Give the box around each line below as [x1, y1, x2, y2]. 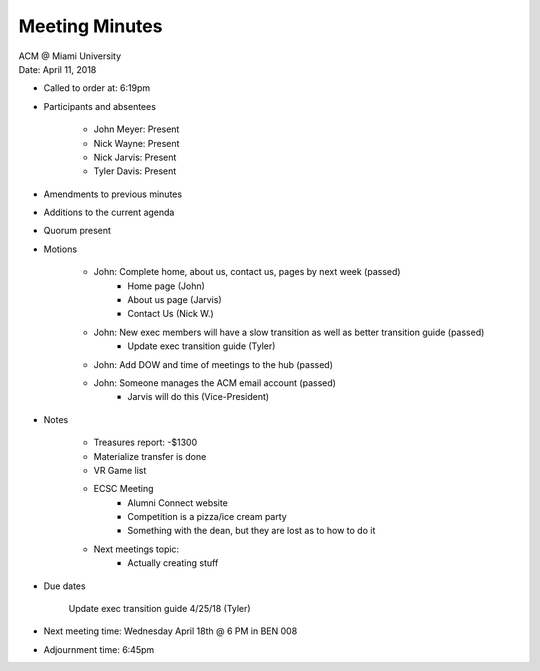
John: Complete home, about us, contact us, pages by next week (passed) [93, 266, 401, 278]
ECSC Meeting [93, 483, 154, 495]
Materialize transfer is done [93, 450, 207, 462]
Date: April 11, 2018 [18, 63, 97, 75]
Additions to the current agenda [43, 206, 175, 219]
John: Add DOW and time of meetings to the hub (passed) [93, 358, 334, 370]
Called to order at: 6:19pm [43, 82, 151, 94]
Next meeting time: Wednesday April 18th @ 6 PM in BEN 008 [43, 625, 298, 637]
